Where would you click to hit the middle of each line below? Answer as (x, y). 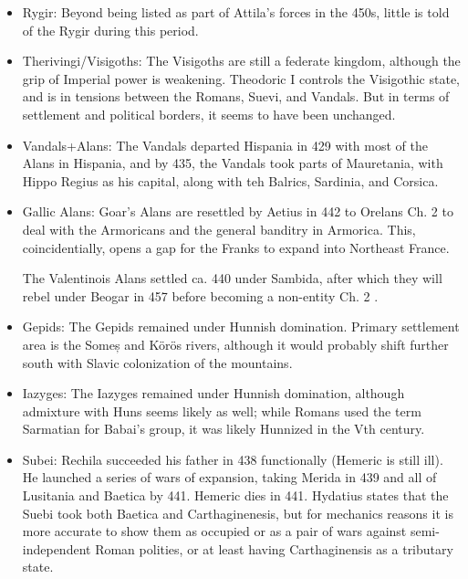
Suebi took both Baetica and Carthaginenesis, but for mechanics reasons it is (238, 513)
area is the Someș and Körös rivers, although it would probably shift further (235, 344)
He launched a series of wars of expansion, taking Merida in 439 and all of (229, 477)
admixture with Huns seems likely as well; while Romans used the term (222, 411)
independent (57, 548)
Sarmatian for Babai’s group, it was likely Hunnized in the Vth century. (224, 429)
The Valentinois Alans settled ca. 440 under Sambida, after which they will (232, 278)
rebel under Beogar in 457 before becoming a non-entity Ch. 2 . (200, 295)
